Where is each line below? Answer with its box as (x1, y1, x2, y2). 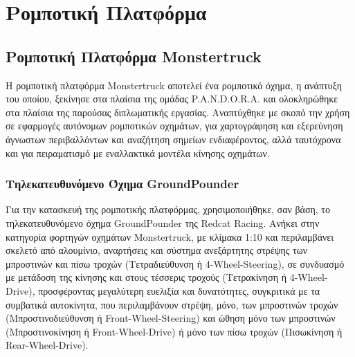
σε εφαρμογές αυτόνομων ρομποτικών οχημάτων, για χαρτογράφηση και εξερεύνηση (6, 118, 343, 133)
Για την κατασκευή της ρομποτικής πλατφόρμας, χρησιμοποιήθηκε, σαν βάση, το (6, 202, 330, 217)
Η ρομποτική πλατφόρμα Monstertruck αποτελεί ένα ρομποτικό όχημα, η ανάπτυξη (6, 77, 343, 92)
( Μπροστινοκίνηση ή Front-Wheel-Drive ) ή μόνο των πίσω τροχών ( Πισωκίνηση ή (6, 324, 343, 338)
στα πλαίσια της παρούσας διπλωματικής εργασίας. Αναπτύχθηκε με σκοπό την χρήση (6, 104, 350, 119)
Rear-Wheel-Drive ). (6, 338, 89, 352)
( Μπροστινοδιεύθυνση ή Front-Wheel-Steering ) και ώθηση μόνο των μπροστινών (6, 311, 336, 325)
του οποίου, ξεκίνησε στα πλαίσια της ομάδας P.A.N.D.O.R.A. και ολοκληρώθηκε (6, 91, 338, 106)
